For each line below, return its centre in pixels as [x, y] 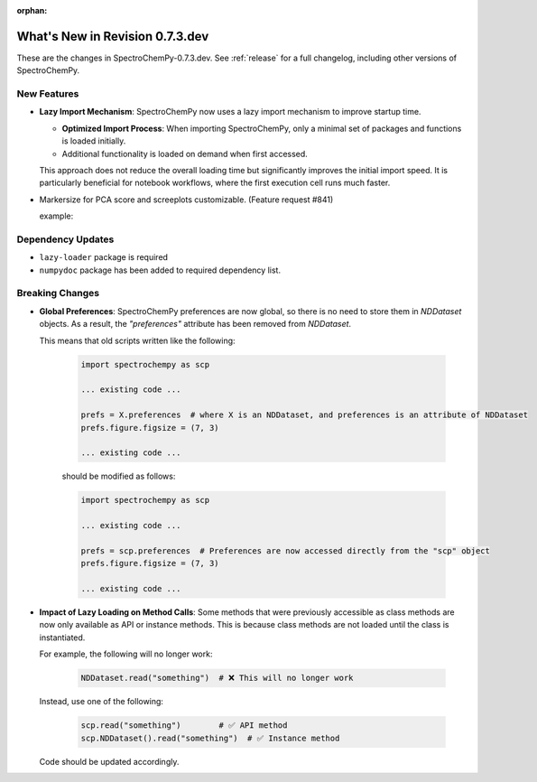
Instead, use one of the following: [102, 702]
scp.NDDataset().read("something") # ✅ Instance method [210, 738]
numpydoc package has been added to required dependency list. [160, 270]
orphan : [32, 10]
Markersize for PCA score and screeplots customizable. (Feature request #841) [186, 200]
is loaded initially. [94, 141]
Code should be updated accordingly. [109, 761]
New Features [48, 94]
